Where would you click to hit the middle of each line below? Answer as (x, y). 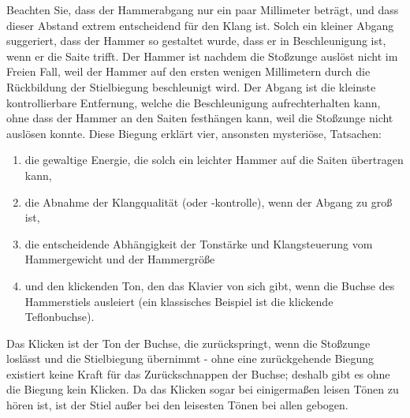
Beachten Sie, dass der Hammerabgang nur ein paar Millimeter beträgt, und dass (203, 9)
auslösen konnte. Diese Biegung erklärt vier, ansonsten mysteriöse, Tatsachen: (194, 133)
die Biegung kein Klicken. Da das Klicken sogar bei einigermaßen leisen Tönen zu (203, 389)
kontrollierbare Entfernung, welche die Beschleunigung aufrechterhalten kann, (194, 102)
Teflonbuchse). (60, 317)
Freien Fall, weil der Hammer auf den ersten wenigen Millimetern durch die (188, 71)
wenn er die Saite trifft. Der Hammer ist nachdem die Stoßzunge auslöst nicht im (202, 56)
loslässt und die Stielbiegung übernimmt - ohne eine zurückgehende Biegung (190, 358)
